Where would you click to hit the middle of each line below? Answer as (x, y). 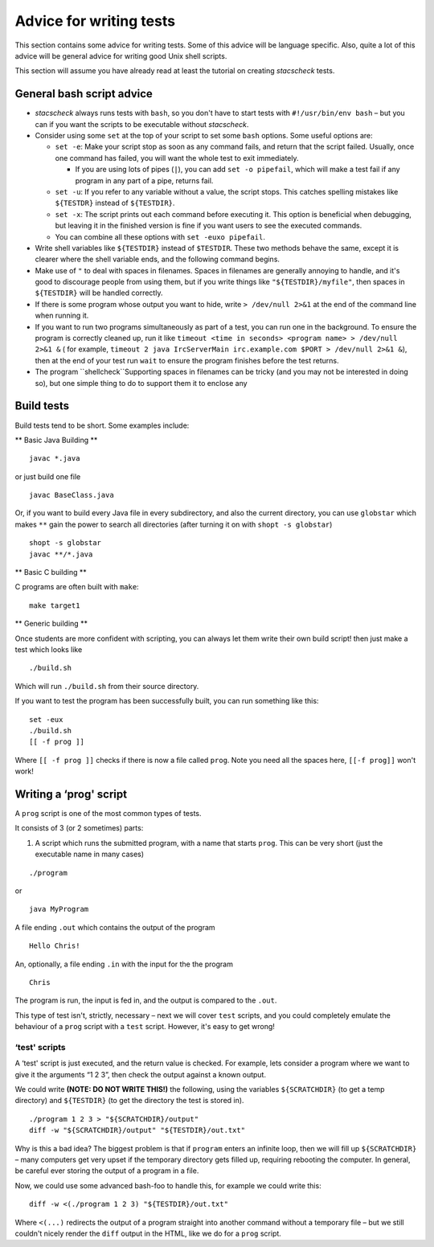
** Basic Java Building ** (56, 440)
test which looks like (49, 649)
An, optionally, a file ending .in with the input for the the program (124, 964)
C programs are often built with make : (77, 587)
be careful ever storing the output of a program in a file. (107, 1171)
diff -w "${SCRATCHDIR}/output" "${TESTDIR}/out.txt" (137, 1130)
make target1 (55, 605)
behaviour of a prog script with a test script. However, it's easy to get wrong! (145, 1027)
